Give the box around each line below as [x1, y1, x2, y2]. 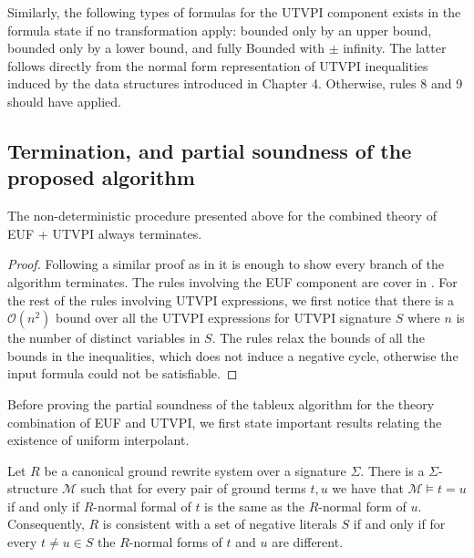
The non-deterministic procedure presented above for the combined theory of [7, 206, 437, 225]
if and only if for [353, 514, 446, 533]
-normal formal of [93, 496, 191, 515]
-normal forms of [129, 532, 222, 552]
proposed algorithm [7, 163, 195, 191]
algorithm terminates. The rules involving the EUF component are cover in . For [7, 272, 458, 291]
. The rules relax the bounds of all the [211, 328, 425, 347]
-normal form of [318, 496, 407, 515]
